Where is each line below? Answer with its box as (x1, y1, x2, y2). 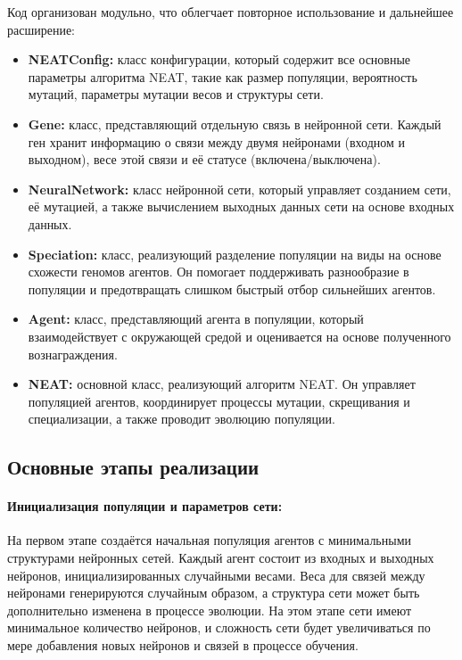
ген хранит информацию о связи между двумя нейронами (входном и (28, 132, 406, 151)
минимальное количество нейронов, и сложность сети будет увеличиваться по (7, 618, 431, 637)
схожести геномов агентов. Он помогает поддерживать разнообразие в (28, 262, 409, 281)
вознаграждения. (28, 344, 118, 363)
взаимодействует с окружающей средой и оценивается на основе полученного (28, 326, 451, 345)
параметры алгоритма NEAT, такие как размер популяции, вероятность (28, 67, 417, 86)
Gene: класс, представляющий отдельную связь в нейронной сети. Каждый (28, 114, 441, 133)
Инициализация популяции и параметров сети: (7, 497, 283, 516)
